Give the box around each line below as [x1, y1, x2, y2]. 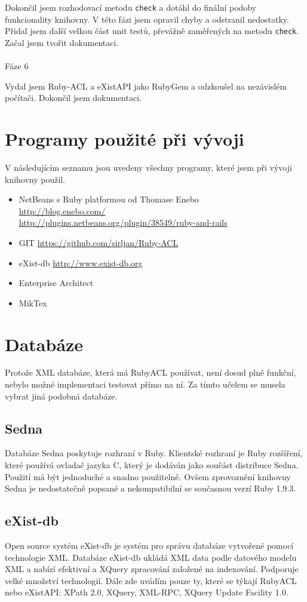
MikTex [19, 296, 47, 309]
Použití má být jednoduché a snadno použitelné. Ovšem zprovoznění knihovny [5, 470, 291, 483]
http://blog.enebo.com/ [19, 204, 106, 217]
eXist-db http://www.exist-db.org [19, 256, 143, 269]
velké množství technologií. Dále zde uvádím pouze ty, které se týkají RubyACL [5, 574, 297, 586]
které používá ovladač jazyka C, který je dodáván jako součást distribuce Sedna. [5, 459, 299, 471]
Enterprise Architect [19, 277, 94, 289]
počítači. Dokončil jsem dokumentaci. [5, 91, 142, 104]
